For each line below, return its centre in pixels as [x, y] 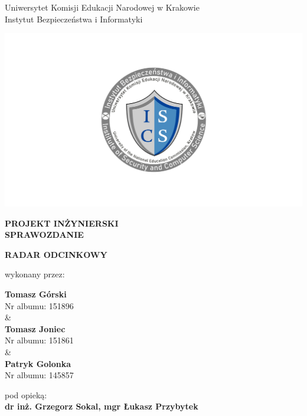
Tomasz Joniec [35, 328]
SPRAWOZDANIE [44, 235]
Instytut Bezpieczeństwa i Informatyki [74, 19]
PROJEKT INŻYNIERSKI [62, 223]
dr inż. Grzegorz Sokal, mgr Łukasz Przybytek [102, 406]
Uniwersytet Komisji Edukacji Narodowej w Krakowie [102, 7]
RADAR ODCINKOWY [56, 254]
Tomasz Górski [36, 294]
